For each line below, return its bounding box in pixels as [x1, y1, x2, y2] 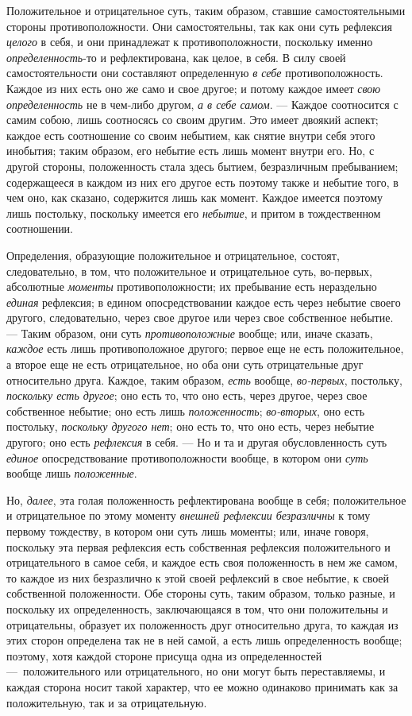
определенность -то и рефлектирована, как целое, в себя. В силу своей [6, 48, 346, 65]
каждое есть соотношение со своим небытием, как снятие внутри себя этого [6, 126, 375, 143]
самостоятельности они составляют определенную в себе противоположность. [6, 64, 383, 81]
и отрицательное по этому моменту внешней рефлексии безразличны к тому [6, 507, 371, 524]
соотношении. [6, 220, 74, 237]
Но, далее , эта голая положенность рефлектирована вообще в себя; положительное [6, 491, 406, 508]
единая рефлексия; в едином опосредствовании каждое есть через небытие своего [6, 293, 401, 310]
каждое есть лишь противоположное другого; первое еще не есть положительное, [6, 340, 404, 357]
